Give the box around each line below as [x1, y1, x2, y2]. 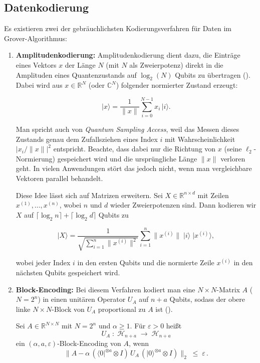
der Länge [65, 59, 96, 70]
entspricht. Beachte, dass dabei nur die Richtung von [53, 143, 216, 154]
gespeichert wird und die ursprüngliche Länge [57, 153, 197, 163]
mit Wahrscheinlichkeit [164, 133, 235, 144]
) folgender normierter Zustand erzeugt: [116, 80, 238, 90]
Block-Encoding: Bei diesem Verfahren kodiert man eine [16, 284, 195, 294]
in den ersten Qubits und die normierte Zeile [77, 257, 214, 268]
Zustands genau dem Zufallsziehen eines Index [16, 133, 158, 144]
